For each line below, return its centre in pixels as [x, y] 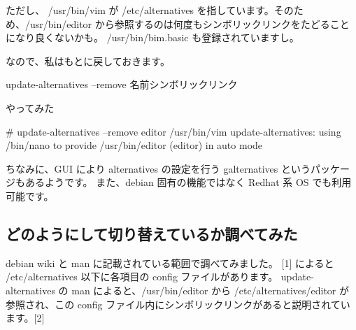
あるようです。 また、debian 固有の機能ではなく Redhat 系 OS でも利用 [188, 182]
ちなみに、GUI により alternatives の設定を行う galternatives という [158, 168]
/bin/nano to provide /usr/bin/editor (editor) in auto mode [134, 145]
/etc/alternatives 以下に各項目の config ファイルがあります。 [142, 277]
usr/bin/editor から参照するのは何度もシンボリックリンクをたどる [180, 23]
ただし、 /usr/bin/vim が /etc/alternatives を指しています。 [140, 10]
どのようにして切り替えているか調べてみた [152, 233]
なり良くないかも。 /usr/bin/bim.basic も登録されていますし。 [157, 37]
